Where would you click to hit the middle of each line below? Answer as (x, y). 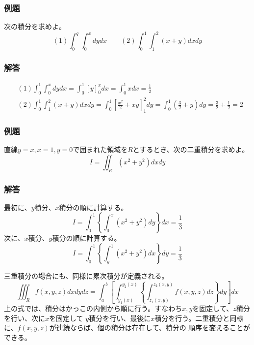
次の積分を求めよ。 (35, 26)
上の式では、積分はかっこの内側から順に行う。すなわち (93, 308)
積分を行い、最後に (120, 318)
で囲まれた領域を (100, 149)
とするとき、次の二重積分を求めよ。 (191, 149)
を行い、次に (25, 318)
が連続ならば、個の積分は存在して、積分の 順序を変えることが (150, 328)
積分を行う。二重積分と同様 (199, 318)
